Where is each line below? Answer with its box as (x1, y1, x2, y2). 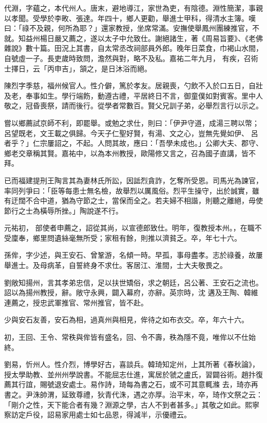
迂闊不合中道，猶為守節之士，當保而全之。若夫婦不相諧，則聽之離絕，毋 (11, 195, 256, 206)
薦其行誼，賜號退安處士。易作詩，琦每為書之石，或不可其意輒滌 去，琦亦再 (4, 379, 258, 390)
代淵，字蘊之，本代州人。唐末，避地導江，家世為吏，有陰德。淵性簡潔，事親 (4, 3, 263, 13)
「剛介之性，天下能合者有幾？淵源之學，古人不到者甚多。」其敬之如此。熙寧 (4, 399, 259, 410)
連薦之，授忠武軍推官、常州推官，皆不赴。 (4, 297, 148, 307)
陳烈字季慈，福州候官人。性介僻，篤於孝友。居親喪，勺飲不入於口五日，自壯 (4, 80, 263, 91)
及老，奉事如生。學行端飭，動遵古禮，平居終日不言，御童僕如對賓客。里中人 (4, 90, 263, 101)
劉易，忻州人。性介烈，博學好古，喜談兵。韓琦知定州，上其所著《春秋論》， (4, 359, 259, 370)
